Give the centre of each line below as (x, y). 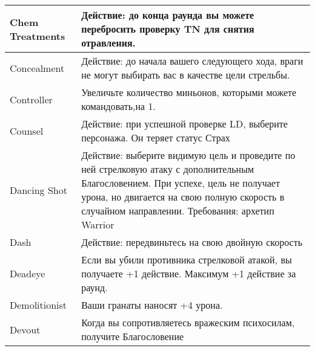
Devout (25, 329)
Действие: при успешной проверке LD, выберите (184, 124)
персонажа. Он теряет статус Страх (156, 137)
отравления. (108, 43)
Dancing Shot (38, 190)
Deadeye (28, 273)
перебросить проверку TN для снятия (168, 29)
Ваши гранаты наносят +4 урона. (152, 305)
